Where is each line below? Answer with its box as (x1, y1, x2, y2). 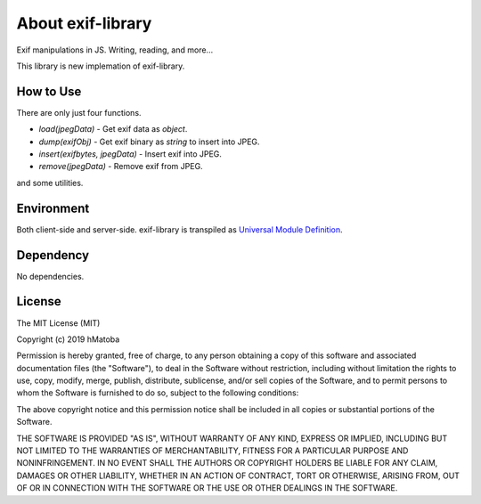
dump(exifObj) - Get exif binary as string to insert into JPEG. (38, 136, 260, 147)
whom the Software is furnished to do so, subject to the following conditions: (16, 387, 299, 398)
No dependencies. (16, 271, 85, 281)
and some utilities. (16, 177, 84, 188)
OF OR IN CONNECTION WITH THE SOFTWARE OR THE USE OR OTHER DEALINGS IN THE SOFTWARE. (16, 483, 398, 493)
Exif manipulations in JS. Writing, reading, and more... (16, 45, 214, 55)
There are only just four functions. (16, 107, 142, 118)
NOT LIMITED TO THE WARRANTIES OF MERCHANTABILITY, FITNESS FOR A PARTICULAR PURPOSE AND (16, 445, 409, 456)
